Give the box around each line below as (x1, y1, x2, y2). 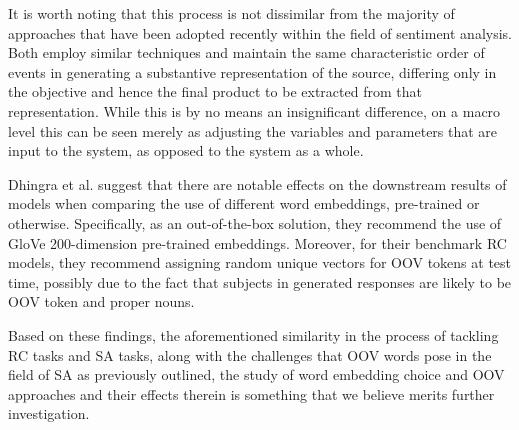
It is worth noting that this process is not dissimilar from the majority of (8, 3, 455, 23)
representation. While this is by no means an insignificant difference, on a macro (8, 100, 501, 121)
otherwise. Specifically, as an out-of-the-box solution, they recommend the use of (8, 212, 502, 233)
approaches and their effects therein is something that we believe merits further (8, 383, 495, 404)
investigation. (8, 403, 90, 424)
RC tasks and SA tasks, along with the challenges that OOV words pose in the (8, 344, 492, 365)
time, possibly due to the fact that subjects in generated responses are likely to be (8, 271, 512, 292)
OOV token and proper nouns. (8, 291, 195, 312)
